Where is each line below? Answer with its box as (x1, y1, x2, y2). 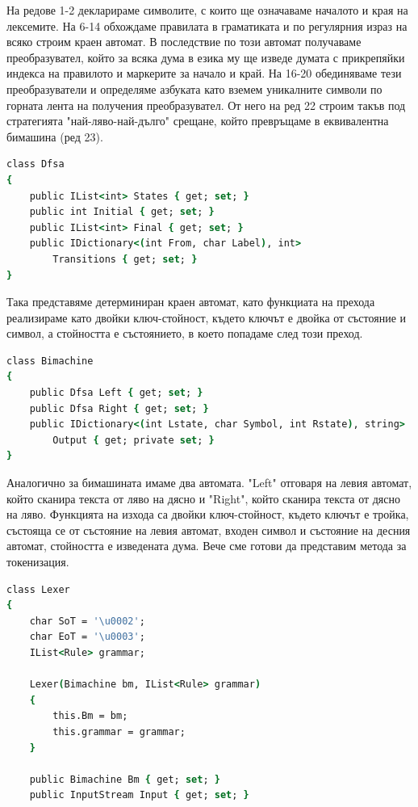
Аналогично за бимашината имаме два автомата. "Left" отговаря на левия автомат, (6, 474, 412, 491)
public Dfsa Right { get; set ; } (29, 402, 209, 414)
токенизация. (6, 553, 69, 570)
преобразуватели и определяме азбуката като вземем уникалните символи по (6, 80, 382, 97)
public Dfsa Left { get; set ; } (29, 387, 203, 399)
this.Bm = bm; (52, 710, 128, 722)
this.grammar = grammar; (52, 725, 186, 738)
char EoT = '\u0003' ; (29, 631, 145, 643)
